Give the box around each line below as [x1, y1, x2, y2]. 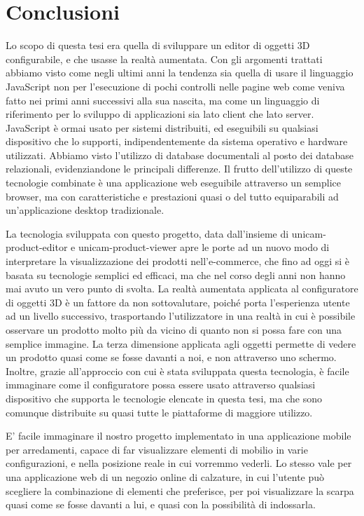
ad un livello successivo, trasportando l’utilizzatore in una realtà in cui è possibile [6, 308, 356, 323]
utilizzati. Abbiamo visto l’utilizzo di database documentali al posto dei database [6, 147, 353, 162]
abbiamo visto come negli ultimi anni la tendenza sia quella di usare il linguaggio [6, 65, 353, 80]
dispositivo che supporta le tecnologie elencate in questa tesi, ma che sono [6, 391, 322, 405]
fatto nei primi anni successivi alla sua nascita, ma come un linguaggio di [6, 93, 320, 107]
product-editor [6, 240, 68, 254]
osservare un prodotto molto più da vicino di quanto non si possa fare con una [6, 322, 342, 337]
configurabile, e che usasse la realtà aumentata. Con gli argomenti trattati [6, 51, 323, 66]
